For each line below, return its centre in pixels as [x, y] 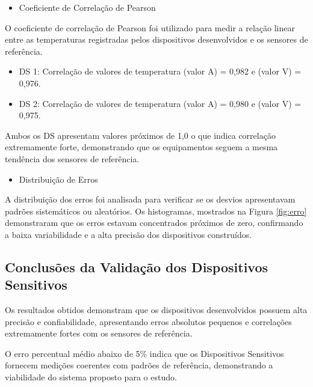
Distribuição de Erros [58, 179]
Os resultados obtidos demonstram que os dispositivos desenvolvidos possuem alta [156, 310]
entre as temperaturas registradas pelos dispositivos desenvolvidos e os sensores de [156, 39]
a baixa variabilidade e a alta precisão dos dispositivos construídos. [129, 234]
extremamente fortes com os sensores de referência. [99, 333]
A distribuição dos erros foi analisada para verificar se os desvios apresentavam [150, 199]
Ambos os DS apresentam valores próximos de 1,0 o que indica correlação [140, 135]
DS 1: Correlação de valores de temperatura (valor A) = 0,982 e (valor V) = [160, 71]
